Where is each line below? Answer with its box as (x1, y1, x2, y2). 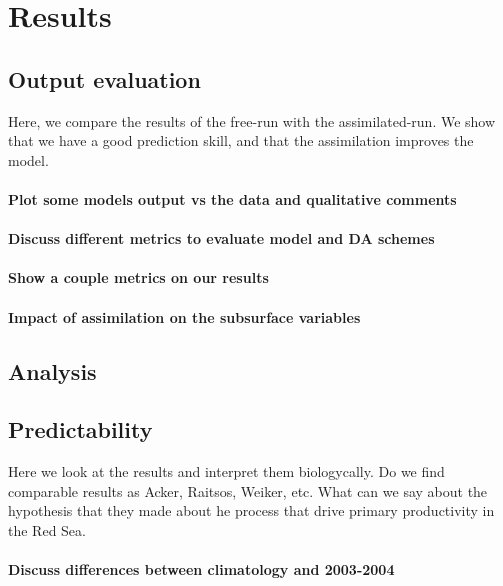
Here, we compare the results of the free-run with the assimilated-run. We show (8, 110, 496, 131)
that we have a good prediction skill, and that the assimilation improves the (8, 130, 474, 151)
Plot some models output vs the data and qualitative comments (8, 188, 457, 209)
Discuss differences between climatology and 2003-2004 (8, 559, 395, 580)
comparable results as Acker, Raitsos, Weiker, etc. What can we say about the (8, 480, 488, 501)
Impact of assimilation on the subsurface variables (8, 306, 361, 327)
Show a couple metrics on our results (8, 267, 269, 288)
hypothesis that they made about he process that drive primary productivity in (8, 500, 495, 521)
